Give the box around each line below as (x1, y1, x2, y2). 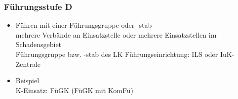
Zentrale (15, 58, 41, 69)
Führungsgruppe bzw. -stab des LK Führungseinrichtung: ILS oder (15, 49, 218, 59)
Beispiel (15, 75, 40, 86)
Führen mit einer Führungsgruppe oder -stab (15, 20, 152, 30)
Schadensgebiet (15, 39, 62, 49)
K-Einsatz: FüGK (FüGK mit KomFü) (15, 85, 133, 95)
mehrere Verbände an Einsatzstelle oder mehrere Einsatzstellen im (15, 29, 217, 40)
